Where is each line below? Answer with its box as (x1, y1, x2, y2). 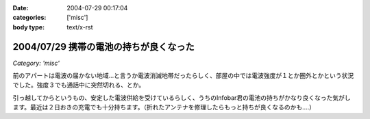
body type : (12, 23, 45, 31)
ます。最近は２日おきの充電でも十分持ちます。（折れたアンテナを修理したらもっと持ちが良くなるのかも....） (12, 103, 315, 111)
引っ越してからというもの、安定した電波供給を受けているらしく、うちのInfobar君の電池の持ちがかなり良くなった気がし (12, 93, 351, 102)
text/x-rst (66, 23, 93, 31)
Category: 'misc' (12, 59, 60, 67)
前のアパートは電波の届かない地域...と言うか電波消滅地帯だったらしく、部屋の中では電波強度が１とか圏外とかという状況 (12, 72, 354, 80)
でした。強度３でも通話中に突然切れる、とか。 (12, 81, 145, 89)
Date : (12, 4, 29, 12)
